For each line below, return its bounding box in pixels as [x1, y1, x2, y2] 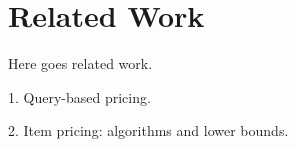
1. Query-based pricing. [8, 86, 151, 107]
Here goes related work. [8, 53, 153, 74]
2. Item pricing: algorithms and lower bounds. [8, 120, 289, 141]
